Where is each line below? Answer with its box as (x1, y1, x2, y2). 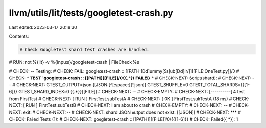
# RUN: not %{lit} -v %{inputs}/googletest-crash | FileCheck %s (9, 59, 140, 65)
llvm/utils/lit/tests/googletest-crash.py (9, 7, 173, 18)
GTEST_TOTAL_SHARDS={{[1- (189, 82, 250, 88)
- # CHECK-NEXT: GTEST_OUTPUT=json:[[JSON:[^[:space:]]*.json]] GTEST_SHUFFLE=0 (9, 82, 188, 88)
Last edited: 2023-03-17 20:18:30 (9, 25, 77, 30)
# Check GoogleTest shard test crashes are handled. (19, 47, 150, 52)
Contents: (9, 33, 29, 39)
